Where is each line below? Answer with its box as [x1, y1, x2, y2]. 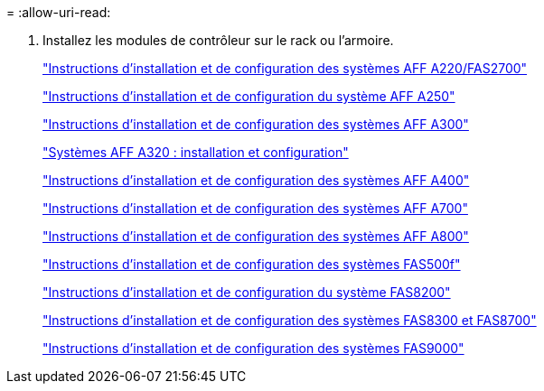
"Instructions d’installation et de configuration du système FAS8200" [42, 284, 451, 300]
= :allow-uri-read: [6, 5, 111, 20]
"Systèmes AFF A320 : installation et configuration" [42, 144, 349, 160]
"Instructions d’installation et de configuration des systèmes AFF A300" [42, 116, 469, 132]
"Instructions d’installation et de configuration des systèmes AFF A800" [42, 228, 469, 244]
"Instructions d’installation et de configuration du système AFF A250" [42, 88, 455, 104]
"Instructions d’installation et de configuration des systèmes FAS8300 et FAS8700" [42, 312, 537, 328]
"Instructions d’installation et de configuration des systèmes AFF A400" [42, 172, 470, 188]
